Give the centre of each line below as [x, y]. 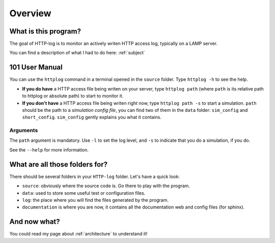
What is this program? [45, 31]
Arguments [24, 131]
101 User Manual [36, 67]
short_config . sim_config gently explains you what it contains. [92, 117]
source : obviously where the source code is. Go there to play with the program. [106, 186]
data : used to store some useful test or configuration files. [84, 193]
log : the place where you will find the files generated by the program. [95, 200]
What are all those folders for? [59, 164]
